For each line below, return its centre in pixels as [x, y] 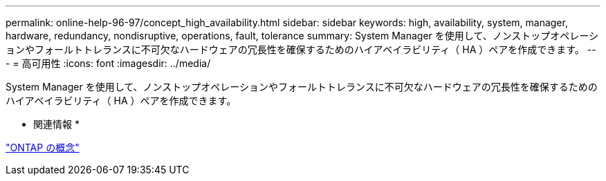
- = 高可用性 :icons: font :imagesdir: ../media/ [108, 63]
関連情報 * [56, 124]
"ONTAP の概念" [43, 147]
